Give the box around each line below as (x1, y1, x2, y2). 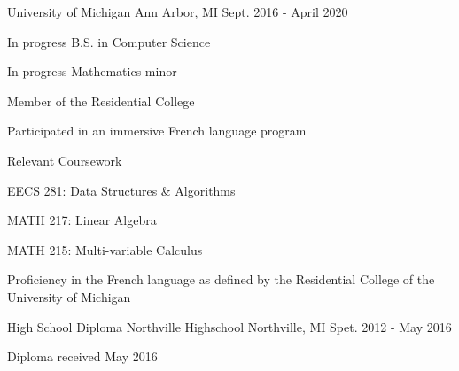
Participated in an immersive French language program (7, 121, 307, 140)
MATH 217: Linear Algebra (7, 211, 157, 229)
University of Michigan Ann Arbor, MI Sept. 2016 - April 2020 (7, 3, 348, 20)
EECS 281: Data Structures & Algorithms (7, 181, 236, 199)
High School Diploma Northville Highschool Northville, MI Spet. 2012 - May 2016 (7, 317, 452, 336)
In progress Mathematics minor (7, 62, 177, 81)
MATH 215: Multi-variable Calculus (7, 240, 203, 259)
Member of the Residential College (7, 91, 195, 110)
